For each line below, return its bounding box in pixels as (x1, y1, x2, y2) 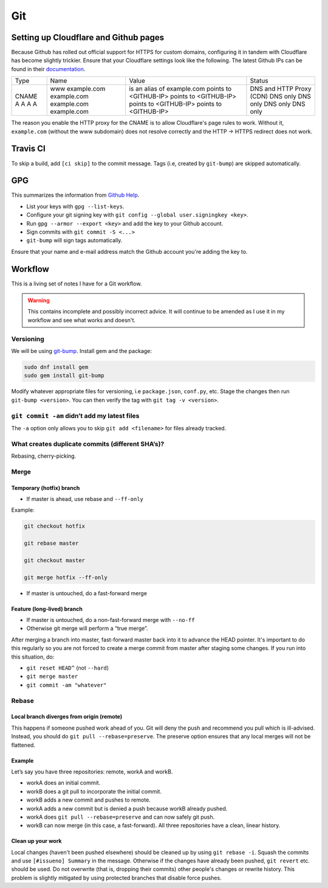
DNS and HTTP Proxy (250, 85, 312, 93)
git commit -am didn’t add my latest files (11, 411, 140, 420)
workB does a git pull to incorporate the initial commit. (26, 788, 162, 795)
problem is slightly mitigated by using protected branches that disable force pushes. (11, 874, 222, 881)
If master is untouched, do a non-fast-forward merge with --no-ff (26, 617, 195, 624)
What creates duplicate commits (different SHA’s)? (11, 439, 165, 448)
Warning (27, 297, 50, 304)
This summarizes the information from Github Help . (11, 192, 140, 199)
